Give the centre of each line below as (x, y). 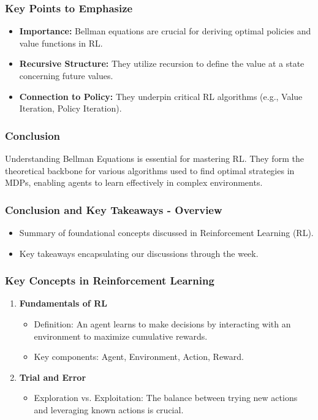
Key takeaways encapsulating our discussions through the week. (139, 253)
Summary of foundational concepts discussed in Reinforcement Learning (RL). (166, 232)
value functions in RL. (61, 43)
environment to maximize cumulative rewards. (121, 336)
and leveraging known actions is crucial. (109, 409)
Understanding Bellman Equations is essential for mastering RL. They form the (154, 158)
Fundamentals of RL (63, 303)
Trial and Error (53, 377)
